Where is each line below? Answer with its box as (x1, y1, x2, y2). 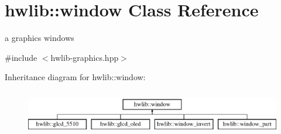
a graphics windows (5, 32, 74, 44)
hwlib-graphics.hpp (50, 51, 119, 63)
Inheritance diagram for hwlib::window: (5, 71, 146, 83)
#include (5, 51, 37, 63)
